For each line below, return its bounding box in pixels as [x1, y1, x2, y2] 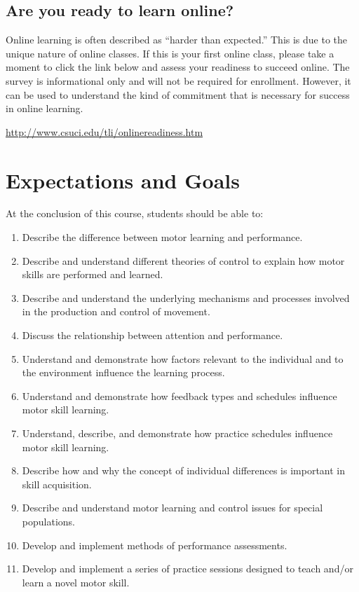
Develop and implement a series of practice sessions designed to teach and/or [22, 561, 353, 576]
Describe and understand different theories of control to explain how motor [22, 253, 345, 268]
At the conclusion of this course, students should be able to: [6, 206, 264, 221]
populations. [22, 514, 75, 528]
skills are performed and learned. [22, 267, 163, 282]
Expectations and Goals [6, 165, 240, 194]
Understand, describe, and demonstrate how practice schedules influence [22, 426, 333, 441]
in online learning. [6, 101, 83, 116]
